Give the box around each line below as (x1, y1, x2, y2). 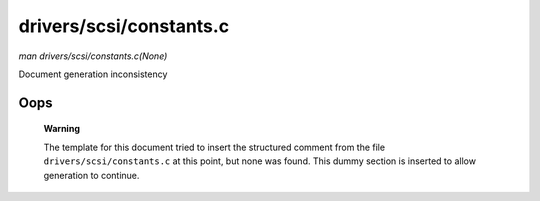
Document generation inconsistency (18, 68, 168, 80)
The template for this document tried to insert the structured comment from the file (43, 141, 385, 153)
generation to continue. (43, 169, 140, 181)
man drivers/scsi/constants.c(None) (18, 50, 168, 62)
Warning (43, 123, 80, 135)
